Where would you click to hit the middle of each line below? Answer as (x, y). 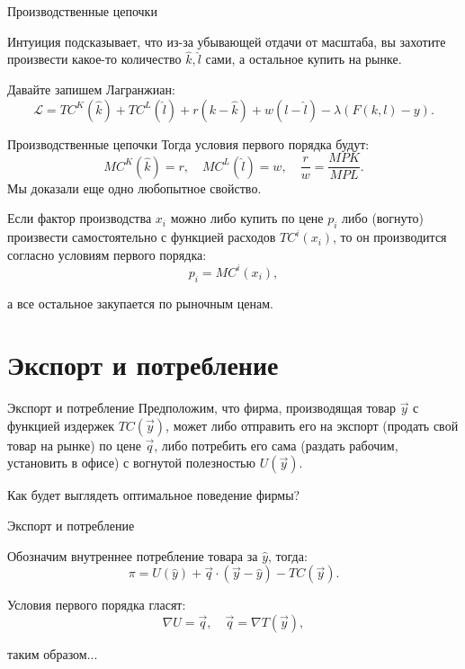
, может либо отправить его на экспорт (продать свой (312, 425)
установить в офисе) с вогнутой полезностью (131, 463)
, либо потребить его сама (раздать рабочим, (276, 445)
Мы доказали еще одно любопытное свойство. (134, 187)
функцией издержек (61, 425)
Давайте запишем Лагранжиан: (91, 89)
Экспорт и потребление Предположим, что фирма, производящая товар (201, 408)
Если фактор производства (80, 218)
